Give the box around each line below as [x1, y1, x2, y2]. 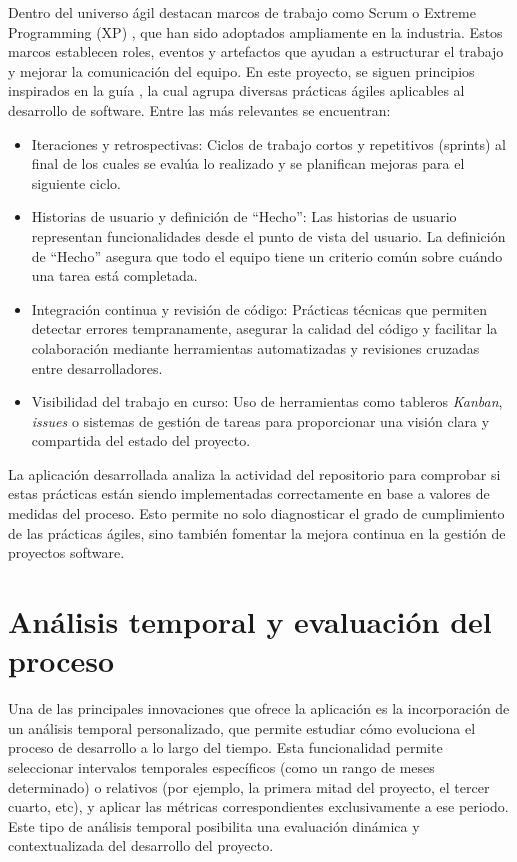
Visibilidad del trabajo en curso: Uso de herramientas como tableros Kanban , [31, 391, 503, 412]
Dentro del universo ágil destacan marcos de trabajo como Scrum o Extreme [8, 2, 476, 22]
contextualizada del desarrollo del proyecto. [8, 835, 274, 856]
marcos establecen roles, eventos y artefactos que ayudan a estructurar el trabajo [8, 41, 504, 62]
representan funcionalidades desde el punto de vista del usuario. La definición [31, 225, 506, 246]
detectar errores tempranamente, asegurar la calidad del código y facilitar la [31, 318, 498, 339]
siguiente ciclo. [31, 172, 121, 193]
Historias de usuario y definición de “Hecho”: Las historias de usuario [31, 206, 457, 227]
